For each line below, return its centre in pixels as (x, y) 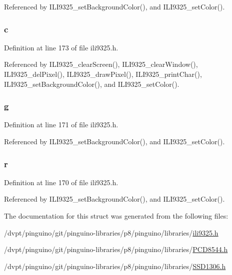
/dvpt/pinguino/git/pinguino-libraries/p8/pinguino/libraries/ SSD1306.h (115, 266)
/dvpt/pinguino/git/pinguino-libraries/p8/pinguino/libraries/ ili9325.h (111, 232)
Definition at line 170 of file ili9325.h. (61, 182)
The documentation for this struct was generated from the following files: (116, 216)
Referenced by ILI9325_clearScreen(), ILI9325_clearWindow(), (101, 64)
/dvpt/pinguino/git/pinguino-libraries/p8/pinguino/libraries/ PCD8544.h (116, 249)
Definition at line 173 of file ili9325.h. (61, 47)
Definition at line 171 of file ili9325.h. (61, 125)
